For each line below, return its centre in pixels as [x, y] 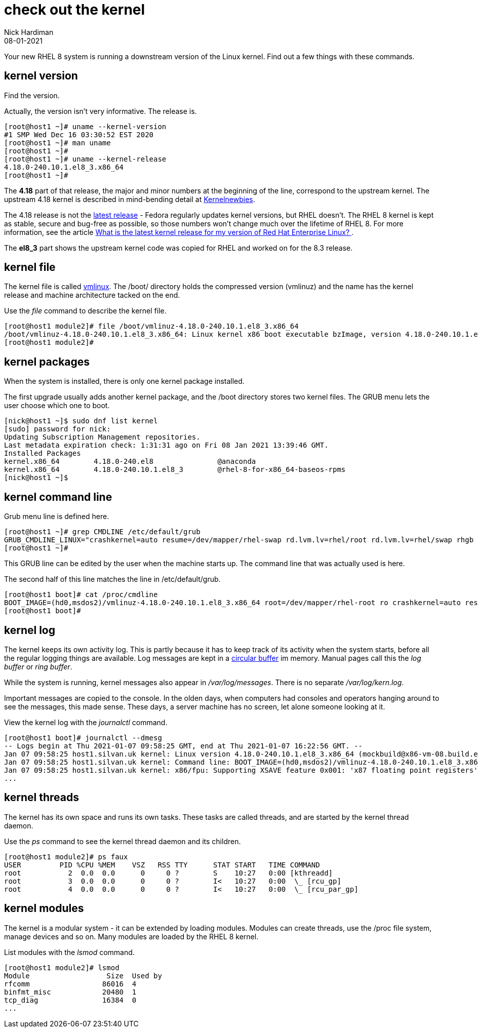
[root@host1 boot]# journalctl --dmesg [83, 738]
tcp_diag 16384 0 [70, 1000]
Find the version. [32, 95]
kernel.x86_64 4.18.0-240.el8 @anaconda [130, 462]
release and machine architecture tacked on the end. [92, 295]
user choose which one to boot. [57, 406]
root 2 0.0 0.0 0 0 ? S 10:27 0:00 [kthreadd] [169, 873]
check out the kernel [75, 10]
